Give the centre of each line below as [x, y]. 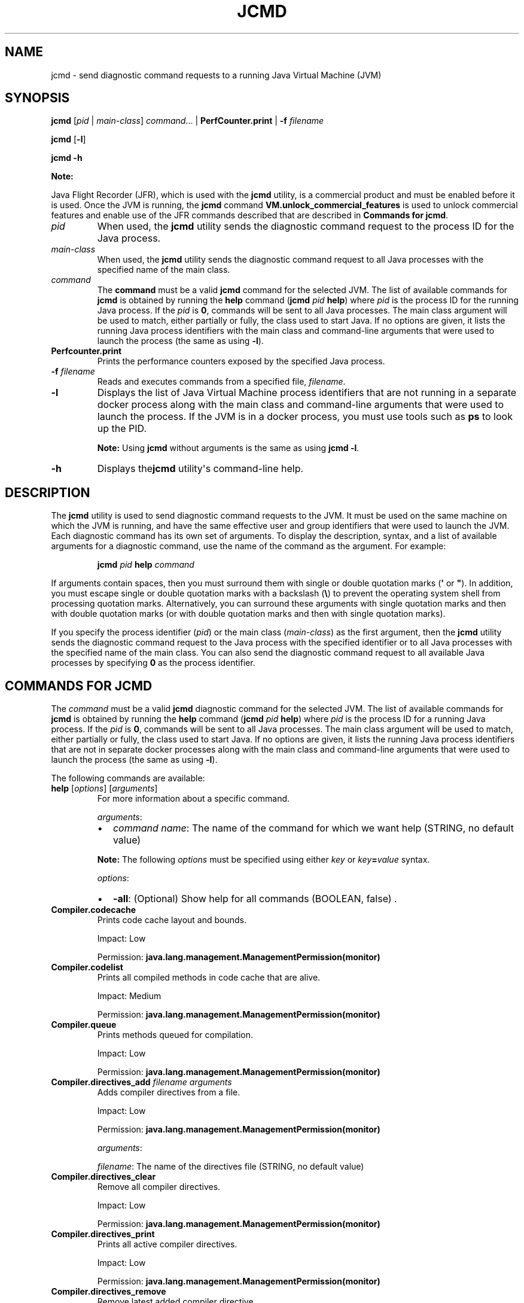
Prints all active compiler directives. [167, 1244]
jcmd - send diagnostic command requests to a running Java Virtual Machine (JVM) [216, 75]
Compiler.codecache [94, 910]
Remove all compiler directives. [159, 1187]
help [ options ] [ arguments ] [104, 789]
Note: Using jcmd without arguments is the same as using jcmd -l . [228, 448]
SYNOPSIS [37, 98]
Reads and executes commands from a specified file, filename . [221, 382]
